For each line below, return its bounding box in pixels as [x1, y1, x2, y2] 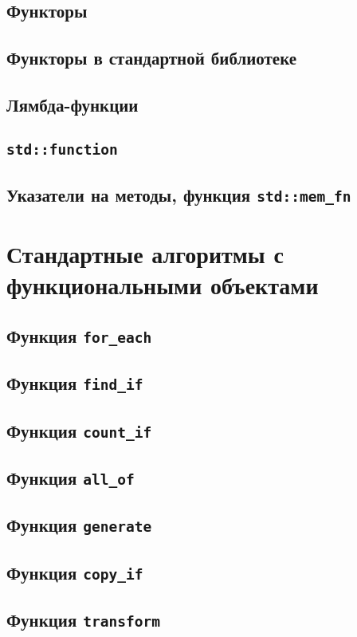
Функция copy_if [6, 560, 143, 584]
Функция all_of [6, 466, 135, 490]
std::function [6, 140, 118, 158]
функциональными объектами [6, 269, 319, 301]
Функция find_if [6, 371, 143, 395]
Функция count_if [6, 418, 152, 442]
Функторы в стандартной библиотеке [6, 45, 297, 70]
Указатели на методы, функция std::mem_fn [6, 183, 351, 207]
